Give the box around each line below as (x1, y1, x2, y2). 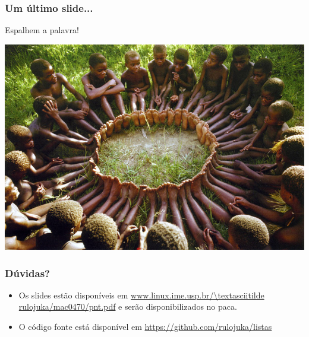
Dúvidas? (5, 265, 50, 280)
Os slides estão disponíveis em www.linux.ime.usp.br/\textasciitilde (18, 288, 264, 301)
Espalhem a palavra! (5, 24, 79, 36)
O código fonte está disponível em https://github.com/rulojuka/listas (18, 320, 272, 333)
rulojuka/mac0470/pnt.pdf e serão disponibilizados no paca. (18, 300, 237, 313)
